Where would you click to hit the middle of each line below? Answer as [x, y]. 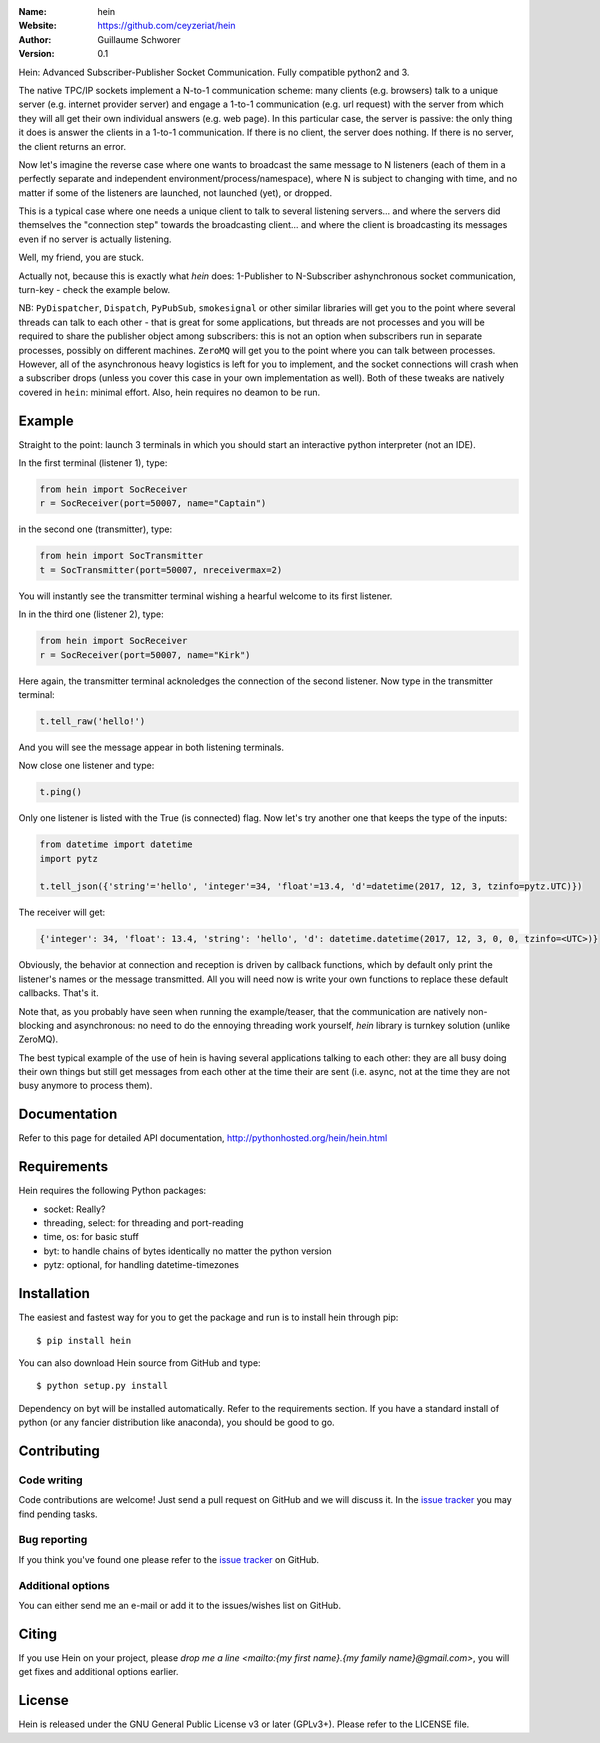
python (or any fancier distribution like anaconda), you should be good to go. [176, 1422]
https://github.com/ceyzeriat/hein [166, 26]
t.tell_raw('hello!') [92, 721]
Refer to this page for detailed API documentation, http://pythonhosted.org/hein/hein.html [203, 1138]
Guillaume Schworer [139, 39]
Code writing [51, 1480]
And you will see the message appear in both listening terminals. [151, 747]
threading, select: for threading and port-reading [143, 1223]
